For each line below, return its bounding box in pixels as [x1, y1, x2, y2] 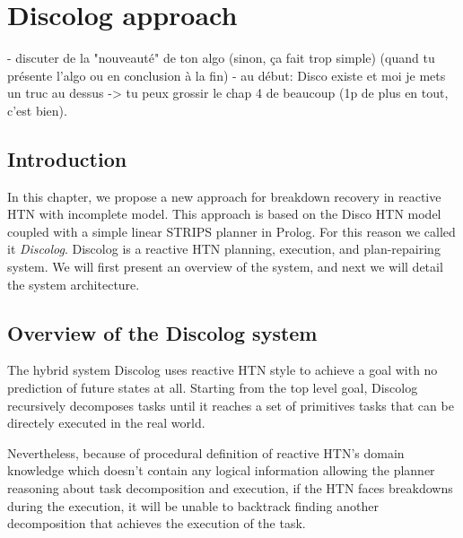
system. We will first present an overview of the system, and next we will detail [7, 257, 443, 276]
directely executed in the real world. [7, 413, 205, 432]
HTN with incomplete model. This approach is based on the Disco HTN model [7, 204, 441, 223]
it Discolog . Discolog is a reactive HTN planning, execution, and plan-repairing [7, 239, 441, 258]
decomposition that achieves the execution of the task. [7, 514, 306, 533]
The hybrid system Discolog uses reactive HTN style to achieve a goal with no [7, 360, 438, 379]
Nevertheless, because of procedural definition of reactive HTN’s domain [7, 443, 405, 462]
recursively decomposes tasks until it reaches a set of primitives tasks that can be [7, 395, 454, 414]
